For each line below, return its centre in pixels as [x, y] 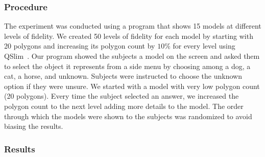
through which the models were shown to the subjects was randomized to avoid [128, 116]
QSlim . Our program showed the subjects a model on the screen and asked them [132, 56]
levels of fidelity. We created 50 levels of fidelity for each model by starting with [129, 36]
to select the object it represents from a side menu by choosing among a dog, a [127, 66]
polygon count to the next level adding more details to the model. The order [124, 106]
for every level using [204, 46]
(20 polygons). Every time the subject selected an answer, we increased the [122, 96]
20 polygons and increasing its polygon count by [80, 46]
